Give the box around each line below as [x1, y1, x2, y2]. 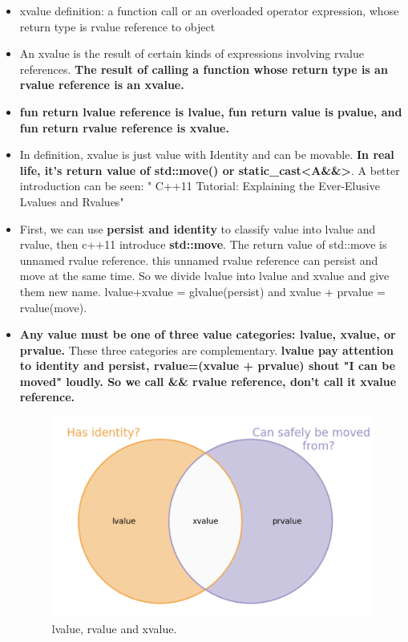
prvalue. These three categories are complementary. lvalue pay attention [19, 341, 394, 358]
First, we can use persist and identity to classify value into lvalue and [19, 220, 376, 237]
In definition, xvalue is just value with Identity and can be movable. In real [19, 146, 394, 163]
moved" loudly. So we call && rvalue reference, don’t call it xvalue [19, 372, 397, 389]
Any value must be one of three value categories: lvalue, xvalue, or [19, 326, 396, 343]
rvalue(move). [19, 299, 87, 315]
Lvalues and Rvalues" [19, 193, 124, 209]
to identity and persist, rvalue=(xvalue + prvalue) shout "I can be [19, 357, 396, 374]
